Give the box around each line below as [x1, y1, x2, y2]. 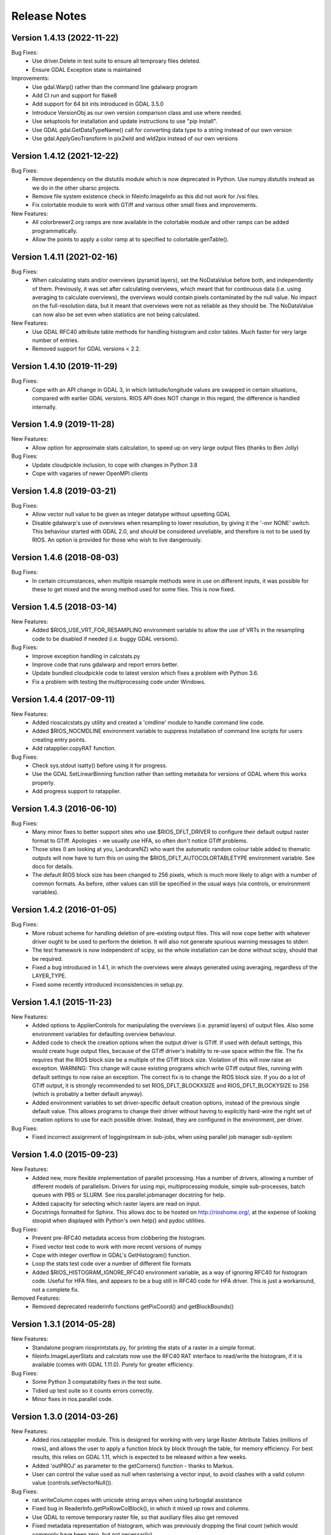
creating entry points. [32, 736, 86, 743]
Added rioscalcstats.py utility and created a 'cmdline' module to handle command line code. [32, 719, 265, 726]
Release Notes [11, 9, 87, 23]
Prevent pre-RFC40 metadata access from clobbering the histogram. [32, 1234, 206, 1242]
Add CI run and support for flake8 [32, 92, 118, 99]
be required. [32, 955, 63, 962]
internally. [32, 403, 58, 411]
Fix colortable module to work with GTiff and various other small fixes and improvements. [32, 201, 257, 209]
